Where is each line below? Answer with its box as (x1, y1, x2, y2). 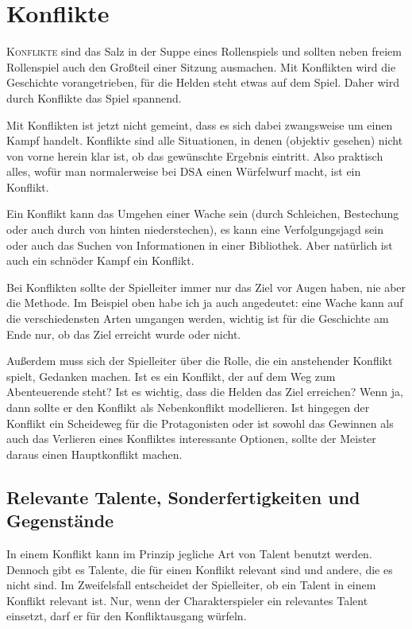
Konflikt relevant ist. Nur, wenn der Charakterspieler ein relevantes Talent (6, 592, 368, 608)
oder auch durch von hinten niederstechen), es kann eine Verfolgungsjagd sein (6, 221, 383, 238)
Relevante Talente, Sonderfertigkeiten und (6, 484, 360, 509)
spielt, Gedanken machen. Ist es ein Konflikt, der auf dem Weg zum (6, 367, 336, 384)
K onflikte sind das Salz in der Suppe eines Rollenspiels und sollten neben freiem (6, 43, 402, 60)
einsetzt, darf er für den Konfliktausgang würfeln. (6, 608, 247, 624)
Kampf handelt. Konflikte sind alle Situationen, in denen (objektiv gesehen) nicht (6, 132, 403, 149)
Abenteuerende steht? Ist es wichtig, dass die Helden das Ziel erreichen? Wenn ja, (6, 383, 403, 400)
